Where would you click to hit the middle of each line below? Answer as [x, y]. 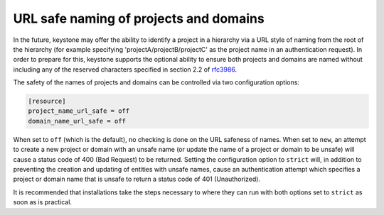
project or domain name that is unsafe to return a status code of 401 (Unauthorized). [137, 179]
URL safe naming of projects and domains [139, 18]
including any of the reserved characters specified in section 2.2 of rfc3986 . [125, 69]
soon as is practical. [43, 202]
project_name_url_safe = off [79, 111]
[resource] [47, 101]
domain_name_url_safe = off [77, 121]
